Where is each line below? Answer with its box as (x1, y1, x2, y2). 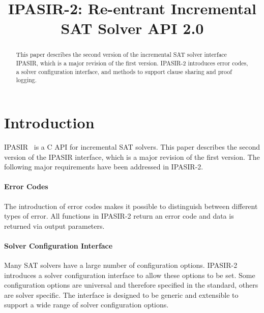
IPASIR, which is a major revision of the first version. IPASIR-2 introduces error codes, (16, 59, 248, 67)
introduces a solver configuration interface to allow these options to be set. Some (4, 269, 255, 280)
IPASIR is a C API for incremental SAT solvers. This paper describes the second (4, 141, 260, 152)
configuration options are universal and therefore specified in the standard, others (4, 280, 258, 290)
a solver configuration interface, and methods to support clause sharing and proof (16, 67, 232, 76)
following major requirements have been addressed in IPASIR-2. (4, 161, 203, 172)
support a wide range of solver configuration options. (4, 299, 169, 310)
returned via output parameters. (4, 220, 105, 231)
